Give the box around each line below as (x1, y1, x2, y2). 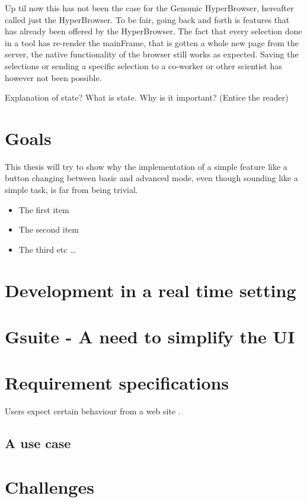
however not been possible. (5, 71, 102, 83)
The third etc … (18, 243, 76, 255)
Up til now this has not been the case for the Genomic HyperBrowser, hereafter (5, 2, 294, 14)
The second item (18, 223, 79, 236)
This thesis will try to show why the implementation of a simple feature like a (5, 160, 287, 172)
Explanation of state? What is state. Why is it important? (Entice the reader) (5, 91, 289, 104)
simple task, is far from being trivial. (5, 184, 138, 196)
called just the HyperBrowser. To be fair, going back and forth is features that (5, 13, 290, 25)
